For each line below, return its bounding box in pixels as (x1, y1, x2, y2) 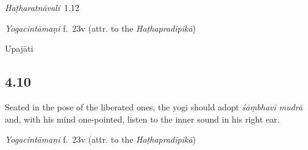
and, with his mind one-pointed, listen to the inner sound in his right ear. (5, 112, 280, 125)
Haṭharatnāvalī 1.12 (5, 1, 79, 13)
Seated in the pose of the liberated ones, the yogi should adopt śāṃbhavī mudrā (5, 100, 303, 113)
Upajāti (5, 42, 34, 55)
